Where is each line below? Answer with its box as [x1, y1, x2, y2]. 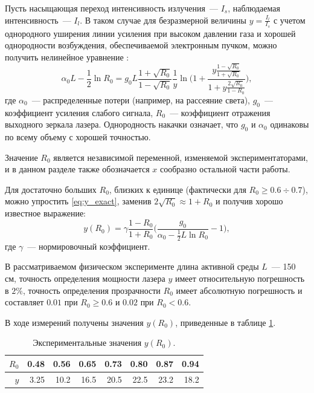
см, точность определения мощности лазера [5, 272, 165, 285]
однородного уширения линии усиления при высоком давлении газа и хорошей [5, 27, 296, 39]
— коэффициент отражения [170, 106, 271, 119]
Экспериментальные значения [33, 336, 142, 349]
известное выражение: [5, 206, 86, 219]
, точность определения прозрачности [22, 284, 161, 296]
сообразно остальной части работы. [159, 163, 290, 175]
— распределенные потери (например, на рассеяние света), [31, 93, 250, 106]
